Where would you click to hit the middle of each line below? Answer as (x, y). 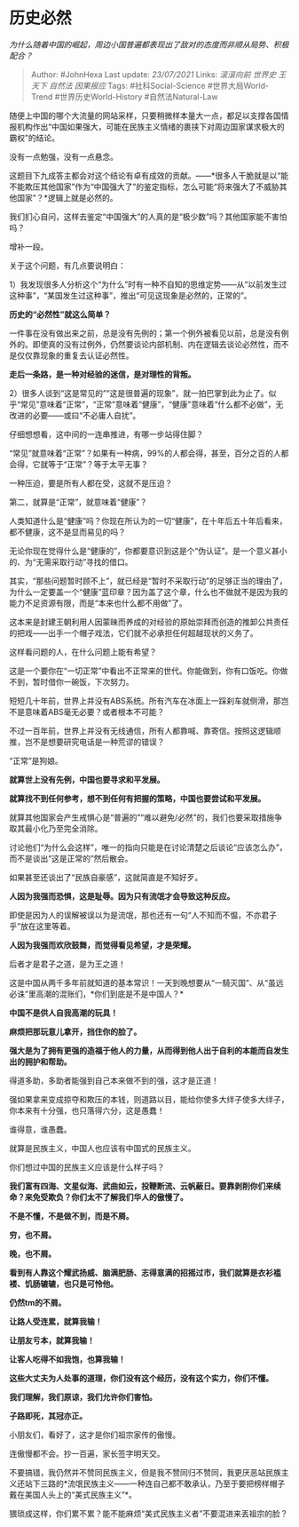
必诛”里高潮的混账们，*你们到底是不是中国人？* (97, 994)
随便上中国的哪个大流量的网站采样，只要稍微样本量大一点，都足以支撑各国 (145, 115)
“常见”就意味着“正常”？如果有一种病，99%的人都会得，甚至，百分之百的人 (145, 453)
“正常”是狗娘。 (36, 760)
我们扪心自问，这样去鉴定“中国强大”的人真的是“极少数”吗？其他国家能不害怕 (148, 216)
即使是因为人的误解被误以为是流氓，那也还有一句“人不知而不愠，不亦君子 (143, 915)
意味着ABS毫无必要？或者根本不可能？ (94, 712)
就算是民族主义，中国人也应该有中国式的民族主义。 (102, 1148)
